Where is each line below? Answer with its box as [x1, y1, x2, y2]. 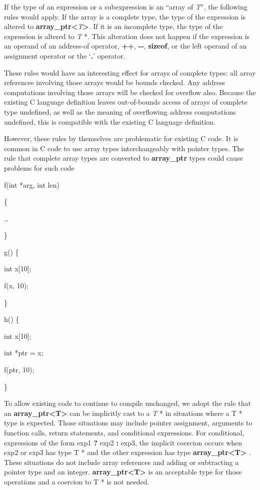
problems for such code [4, 162, 74, 173]
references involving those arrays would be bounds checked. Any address [4, 77, 225, 88]
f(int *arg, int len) [4, 179, 59, 190]
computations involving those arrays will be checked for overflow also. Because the [4, 87, 256, 97]
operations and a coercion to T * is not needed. [4, 476, 149, 486]
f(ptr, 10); [4, 364, 34, 375]
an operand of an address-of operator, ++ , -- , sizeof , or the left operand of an [4, 41, 247, 51]
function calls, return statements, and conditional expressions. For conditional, [4, 427, 244, 437]
